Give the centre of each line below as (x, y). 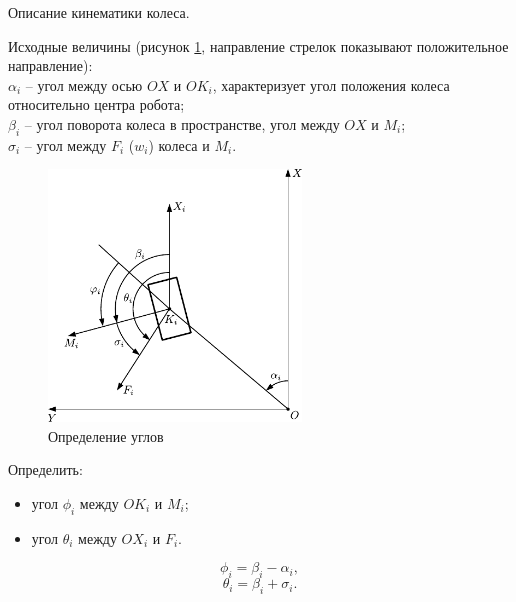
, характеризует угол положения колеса (331, 84)
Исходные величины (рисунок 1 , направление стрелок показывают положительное (258, 45)
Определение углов (106, 435)
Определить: (45, 469)
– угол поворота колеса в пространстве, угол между (182, 123)
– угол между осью (84, 84)
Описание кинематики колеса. (99, 12)
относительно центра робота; (96, 104)
